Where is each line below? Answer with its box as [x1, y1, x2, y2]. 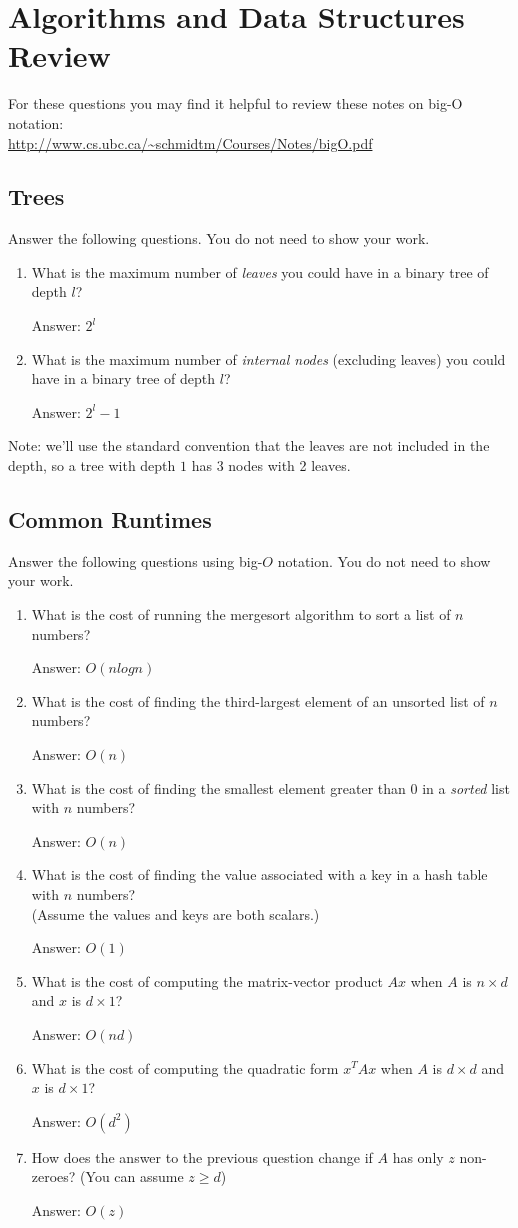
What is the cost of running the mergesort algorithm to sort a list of [31, 604, 451, 625]
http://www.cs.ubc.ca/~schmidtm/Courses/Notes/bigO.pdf [8, 132, 373, 153]
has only [392, 1146, 444, 1167]
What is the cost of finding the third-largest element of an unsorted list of [31, 690, 485, 711]
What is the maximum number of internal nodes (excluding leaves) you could [31, 348, 506, 369]
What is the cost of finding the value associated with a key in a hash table [31, 864, 488, 885]
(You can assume [80, 1166, 184, 1187]
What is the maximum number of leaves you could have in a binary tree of [31, 261, 489, 282]
